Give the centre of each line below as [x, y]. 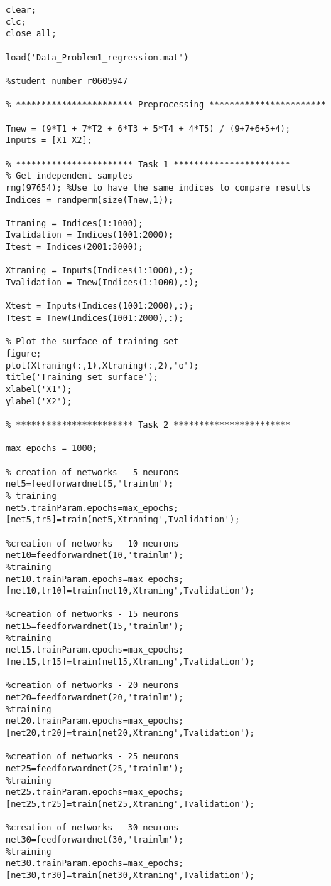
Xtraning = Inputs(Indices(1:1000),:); [100, 271]
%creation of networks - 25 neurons [92, 757]
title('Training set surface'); [82, 378]
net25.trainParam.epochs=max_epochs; [95, 792]
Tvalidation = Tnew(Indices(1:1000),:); [103, 283]
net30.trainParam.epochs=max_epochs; [95, 864]
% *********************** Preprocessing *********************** [166, 105]
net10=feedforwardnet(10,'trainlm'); [95, 555]
